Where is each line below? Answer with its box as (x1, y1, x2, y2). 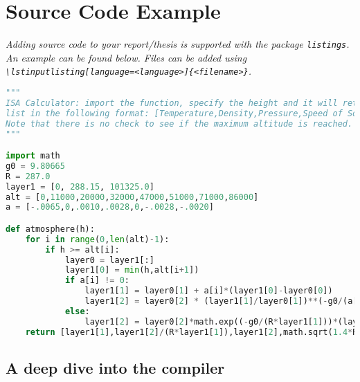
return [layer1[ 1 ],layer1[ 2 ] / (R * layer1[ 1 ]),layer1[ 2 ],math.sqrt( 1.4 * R (25, 327, 358, 337)
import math (6, 151, 60, 161)
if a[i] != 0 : (64, 275, 130, 286)
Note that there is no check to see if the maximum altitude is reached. (6, 118, 353, 129)
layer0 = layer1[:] (64, 255, 154, 265)
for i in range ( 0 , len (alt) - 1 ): (25, 234, 170, 244)
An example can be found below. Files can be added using (6, 50, 247, 64)
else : (64, 306, 90, 316)
